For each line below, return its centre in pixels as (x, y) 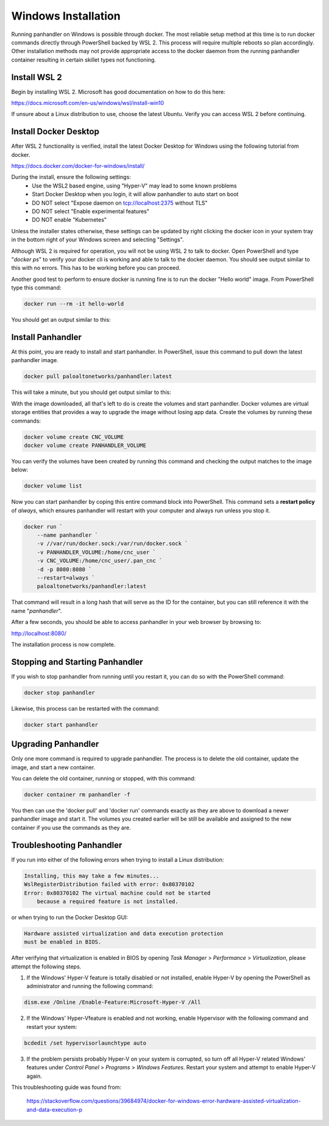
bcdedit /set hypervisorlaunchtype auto (85, 1043)
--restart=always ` (66, 578)
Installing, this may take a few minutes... (92, 876)
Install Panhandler (47, 337)
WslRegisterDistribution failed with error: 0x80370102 (109, 884)
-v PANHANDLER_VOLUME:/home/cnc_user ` (97, 552)
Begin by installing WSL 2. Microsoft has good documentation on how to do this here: (118, 92)
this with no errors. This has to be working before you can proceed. (96, 268)
